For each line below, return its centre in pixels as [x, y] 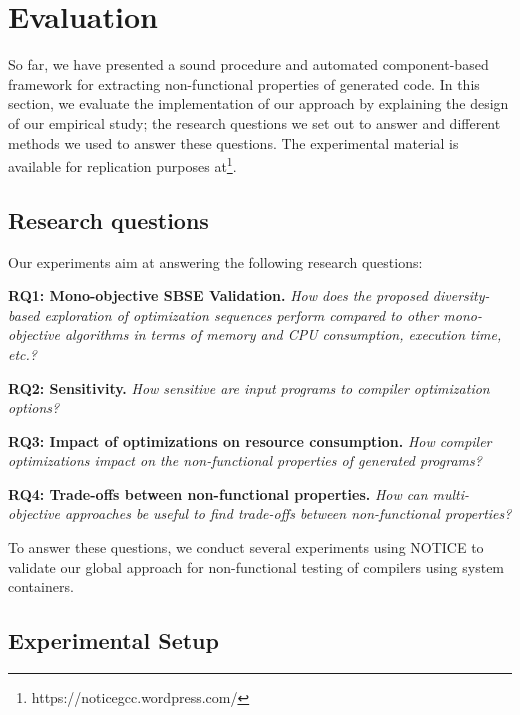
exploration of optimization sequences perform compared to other [241, 314]
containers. [41, 586]
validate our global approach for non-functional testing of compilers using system [256, 566]
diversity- [461, 295]
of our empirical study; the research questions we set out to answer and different [254, 122]
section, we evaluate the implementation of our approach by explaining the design [258, 103]
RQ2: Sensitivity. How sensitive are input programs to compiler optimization [249, 387]
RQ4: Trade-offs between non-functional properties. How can [218, 493]
